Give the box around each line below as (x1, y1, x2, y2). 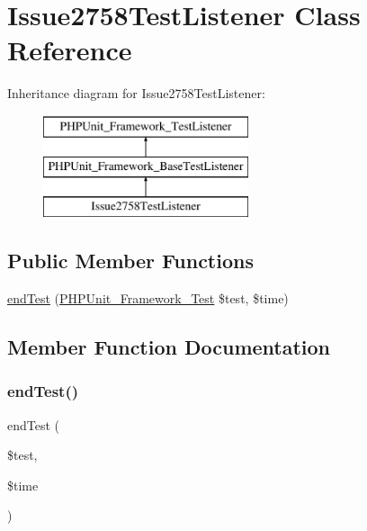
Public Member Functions (7, 247, 254, 274)
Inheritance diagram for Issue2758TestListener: (7, 84, 265, 103)
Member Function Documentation (7, 333, 331, 361)
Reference (7, 31, 132, 68)
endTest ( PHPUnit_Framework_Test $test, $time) (7, 289, 289, 308)
